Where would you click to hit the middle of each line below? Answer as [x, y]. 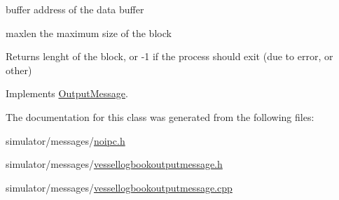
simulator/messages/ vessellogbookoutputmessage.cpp [119, 187]
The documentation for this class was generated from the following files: [160, 116]
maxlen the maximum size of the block [89, 33]
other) [19, 70]
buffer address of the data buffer [75, 9]
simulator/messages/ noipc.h [65, 140]
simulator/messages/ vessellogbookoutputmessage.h [114, 164]
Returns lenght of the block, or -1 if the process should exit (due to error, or [169, 56]
